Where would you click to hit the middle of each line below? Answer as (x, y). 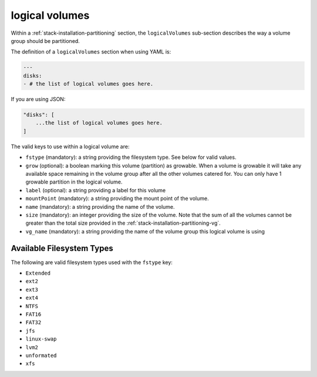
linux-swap (41, 339)
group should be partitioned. (45, 41)
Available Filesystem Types (62, 248)
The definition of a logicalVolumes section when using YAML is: (91, 52)
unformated (41, 355)
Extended (38, 273)
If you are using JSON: (38, 99)
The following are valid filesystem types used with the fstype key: (92, 262)
